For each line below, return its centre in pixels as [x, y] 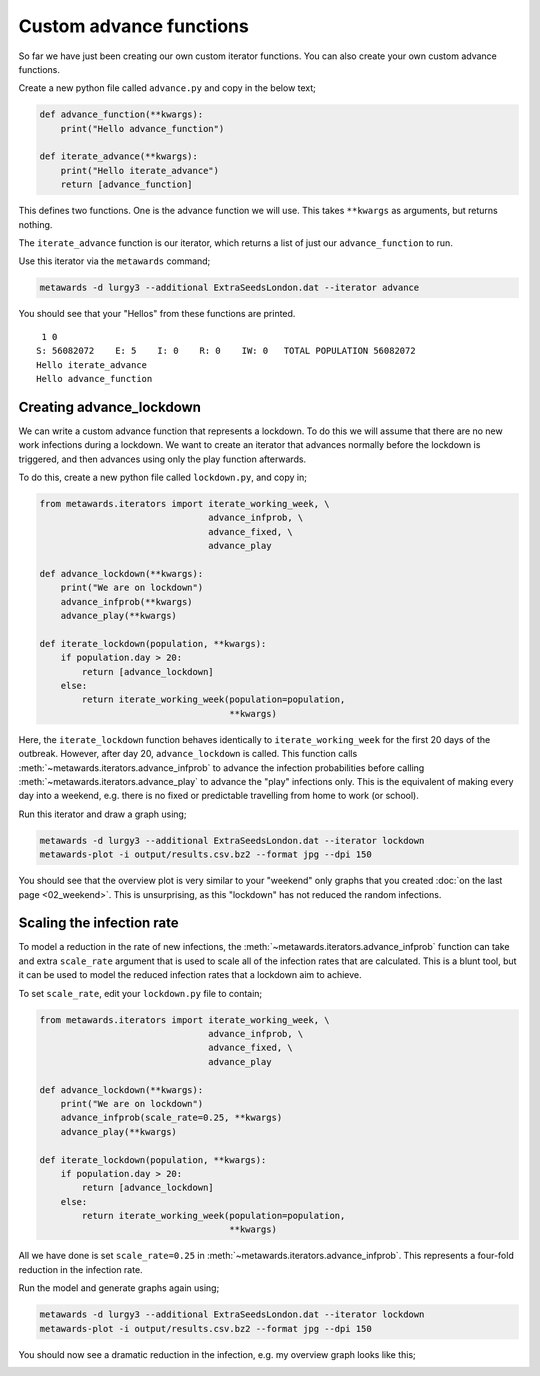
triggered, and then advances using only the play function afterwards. [162, 459]
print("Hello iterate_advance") [140, 170]
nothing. [35, 224]
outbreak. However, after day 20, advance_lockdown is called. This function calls [188, 754]
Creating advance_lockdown [110, 406]
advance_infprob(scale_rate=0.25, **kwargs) [171, 1118]
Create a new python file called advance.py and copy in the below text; [167, 88]
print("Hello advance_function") [142, 128]
